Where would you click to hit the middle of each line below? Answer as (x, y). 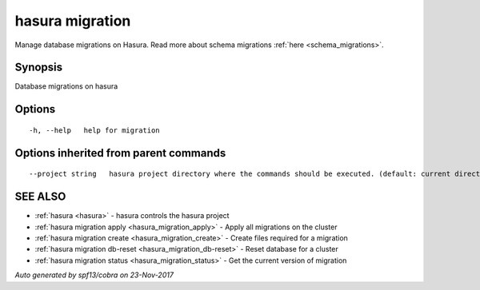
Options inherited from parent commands (120, 153)
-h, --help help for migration (94, 130)
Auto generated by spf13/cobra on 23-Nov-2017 (94, 275)
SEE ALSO (40, 197)
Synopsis (39, 68)
